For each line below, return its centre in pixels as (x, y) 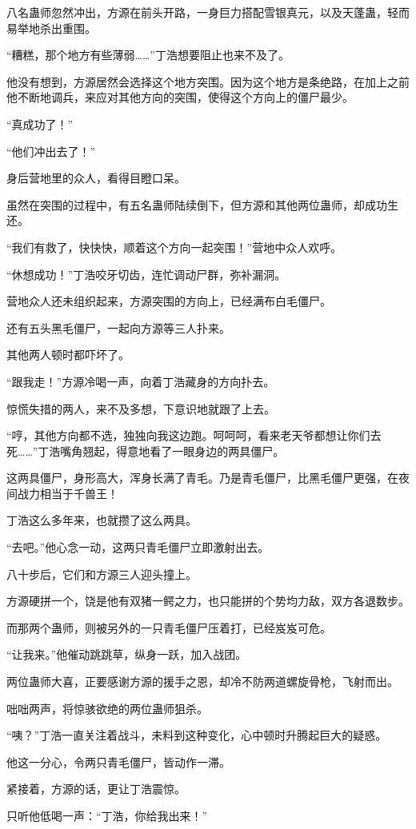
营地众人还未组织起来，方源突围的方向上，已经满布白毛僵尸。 (169, 301)
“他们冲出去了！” (51, 151)
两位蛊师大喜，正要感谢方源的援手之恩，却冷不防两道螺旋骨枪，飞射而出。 (202, 682)
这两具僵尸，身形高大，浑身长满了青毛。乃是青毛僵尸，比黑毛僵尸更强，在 (202, 478)
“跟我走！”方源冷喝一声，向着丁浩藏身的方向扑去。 (141, 381)
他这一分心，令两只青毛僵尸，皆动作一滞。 (118, 761)
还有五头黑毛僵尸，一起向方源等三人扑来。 (118, 327)
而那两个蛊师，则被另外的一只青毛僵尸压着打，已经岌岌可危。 (169, 627)
